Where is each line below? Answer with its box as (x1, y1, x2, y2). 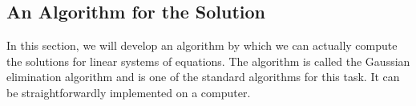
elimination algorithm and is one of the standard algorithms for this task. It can (6, 68, 400, 85)
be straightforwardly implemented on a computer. (6, 84, 251, 100)
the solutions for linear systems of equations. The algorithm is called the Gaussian (6, 52, 410, 69)
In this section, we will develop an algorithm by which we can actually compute (6, 37, 398, 54)
